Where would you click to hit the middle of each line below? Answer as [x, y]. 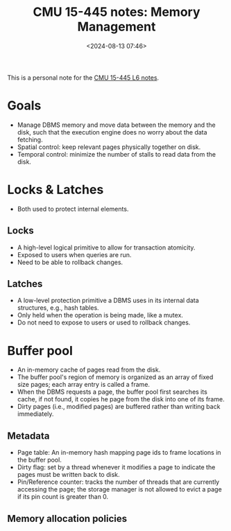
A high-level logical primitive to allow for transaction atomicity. [106, 247]
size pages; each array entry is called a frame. [84, 385]
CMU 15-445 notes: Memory [117, 12]
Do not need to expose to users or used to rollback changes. [104, 322]
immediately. [35, 414]
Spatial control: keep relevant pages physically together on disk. [109, 147]
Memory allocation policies [67, 518]
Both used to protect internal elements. [73, 209]
